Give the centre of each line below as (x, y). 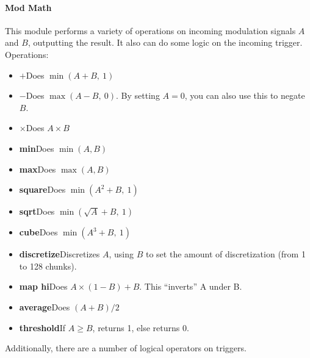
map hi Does (43, 286)
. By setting (138, 95)
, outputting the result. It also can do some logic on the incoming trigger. (165, 42)
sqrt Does (37, 211)
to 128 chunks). (48, 266)
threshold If (42, 327)
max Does (38, 169)
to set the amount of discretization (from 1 (225, 254)
